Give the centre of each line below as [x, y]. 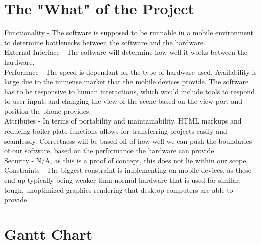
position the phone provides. [48, 111]
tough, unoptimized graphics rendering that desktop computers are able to [119, 190]
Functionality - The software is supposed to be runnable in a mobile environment [129, 32]
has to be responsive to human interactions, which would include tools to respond [129, 91]
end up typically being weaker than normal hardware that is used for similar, [123, 180]
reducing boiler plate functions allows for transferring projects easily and [116, 131]
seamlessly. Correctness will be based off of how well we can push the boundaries [128, 140]
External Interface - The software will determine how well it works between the [126, 52]
